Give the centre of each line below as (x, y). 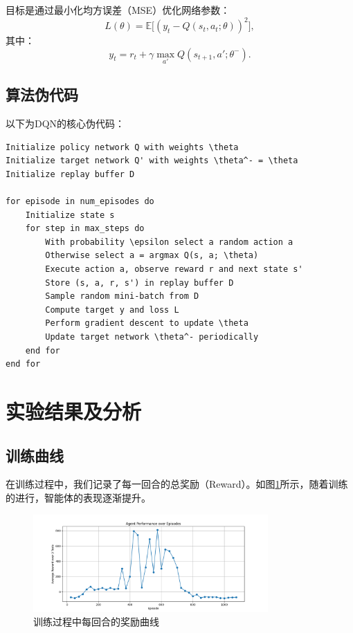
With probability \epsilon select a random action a (169, 242)
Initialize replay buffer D (70, 174)
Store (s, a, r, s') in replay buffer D (139, 283)
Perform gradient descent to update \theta (147, 323)
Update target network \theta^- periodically (152, 337)
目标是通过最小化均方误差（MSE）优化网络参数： (118, 10)
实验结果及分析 (74, 411)
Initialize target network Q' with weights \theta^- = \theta (152, 161)
